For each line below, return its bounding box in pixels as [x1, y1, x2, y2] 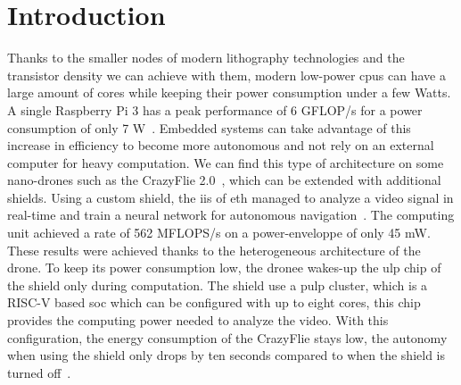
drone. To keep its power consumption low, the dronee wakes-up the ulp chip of [7, 258, 441, 277]
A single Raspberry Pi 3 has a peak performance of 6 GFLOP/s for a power [7, 100, 423, 119]
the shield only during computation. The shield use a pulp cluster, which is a [7, 275, 428, 294]
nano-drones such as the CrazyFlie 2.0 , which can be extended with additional [7, 171, 441, 189]
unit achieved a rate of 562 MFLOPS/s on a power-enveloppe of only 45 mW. [7, 223, 431, 242]
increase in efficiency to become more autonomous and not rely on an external [7, 136, 434, 155]
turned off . [7, 363, 71, 381]
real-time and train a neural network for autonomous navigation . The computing [7, 205, 455, 224]
